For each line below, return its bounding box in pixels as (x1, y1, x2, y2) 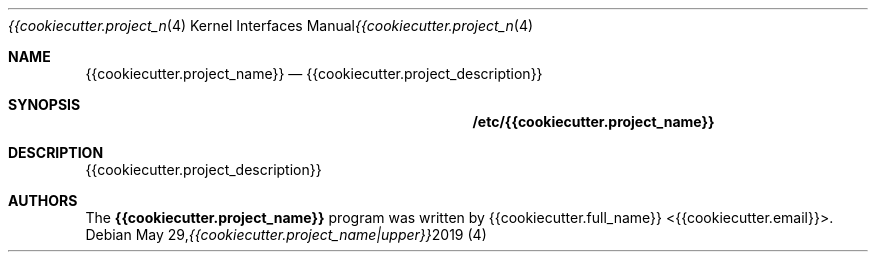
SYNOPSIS (8, 96, 81, 113)
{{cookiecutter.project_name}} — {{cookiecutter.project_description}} (85, 65, 543, 82)
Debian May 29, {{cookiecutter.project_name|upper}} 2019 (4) (85, 226, 487, 243)
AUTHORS (8, 192, 78, 209)
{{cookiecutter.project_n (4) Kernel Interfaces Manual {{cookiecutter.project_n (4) (8, 17, 534, 34)
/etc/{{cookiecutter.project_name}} (472, 113, 715, 130)
